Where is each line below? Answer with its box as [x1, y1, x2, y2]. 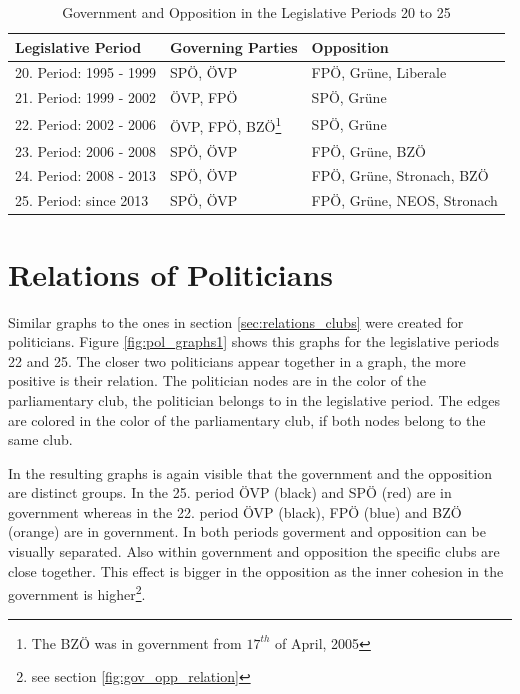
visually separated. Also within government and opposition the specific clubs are [8, 541, 500, 562]
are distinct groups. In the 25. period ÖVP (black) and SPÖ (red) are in [8, 482, 452, 503]
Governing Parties [170, 36, 298, 57]
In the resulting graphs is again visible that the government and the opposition [8, 462, 492, 483]
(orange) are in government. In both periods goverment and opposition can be [8, 521, 486, 542]
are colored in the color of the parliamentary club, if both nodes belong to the [8, 409, 486, 430]
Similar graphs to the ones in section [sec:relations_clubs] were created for [8, 311, 464, 332]
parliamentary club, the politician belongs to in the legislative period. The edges [8, 389, 500, 410]
